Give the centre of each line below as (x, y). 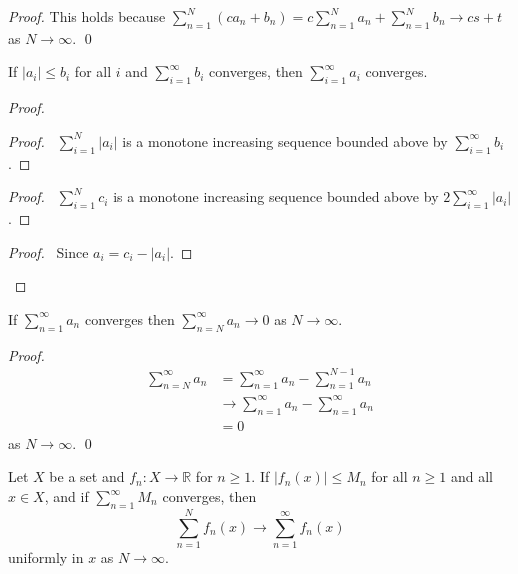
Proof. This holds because (87, 16)
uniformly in (46, 556)
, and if (66, 496)
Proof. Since (48, 251)
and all (471, 476)
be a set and (87, 476)
